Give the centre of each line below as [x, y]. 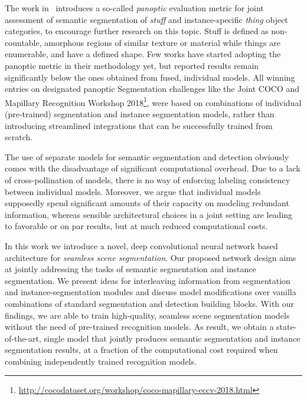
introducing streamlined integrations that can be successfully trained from [139, 125]
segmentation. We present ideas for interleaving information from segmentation [148, 280]
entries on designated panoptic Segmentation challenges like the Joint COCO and [152, 89]
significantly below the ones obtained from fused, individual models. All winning [150, 77]
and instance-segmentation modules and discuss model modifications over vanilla [151, 292]
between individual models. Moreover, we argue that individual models [133, 191]
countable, [23, 42]
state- [287, 327]
